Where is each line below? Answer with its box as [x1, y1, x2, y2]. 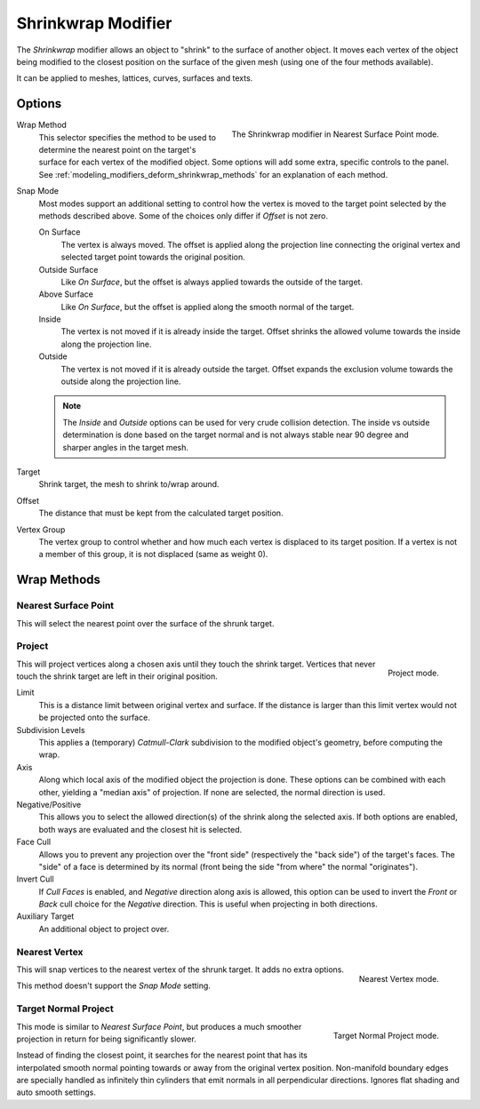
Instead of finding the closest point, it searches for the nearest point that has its [16, 1049, 308, 1061]
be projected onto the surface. [38, 712, 150, 723]
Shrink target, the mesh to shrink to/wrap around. [38, 479, 220, 490]
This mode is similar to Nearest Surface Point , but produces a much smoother [16, 1021, 302, 1032]
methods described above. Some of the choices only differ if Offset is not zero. [38, 210, 329, 221]
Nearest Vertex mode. [358, 973, 439, 984]
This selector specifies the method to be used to [38, 132, 217, 142]
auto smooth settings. [16, 1087, 97, 1097]
